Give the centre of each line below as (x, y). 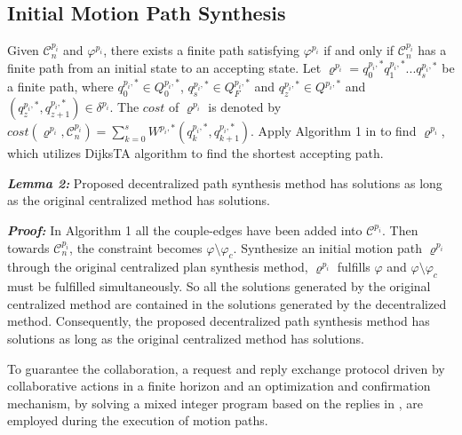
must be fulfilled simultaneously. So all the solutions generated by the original (219, 286)
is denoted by (245, 107)
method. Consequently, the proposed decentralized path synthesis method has (219, 321)
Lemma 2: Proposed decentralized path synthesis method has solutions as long (225, 182)
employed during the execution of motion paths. (138, 420)
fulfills (354, 267)
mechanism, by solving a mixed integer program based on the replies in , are (215, 403)
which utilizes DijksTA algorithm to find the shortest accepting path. (195, 153)
